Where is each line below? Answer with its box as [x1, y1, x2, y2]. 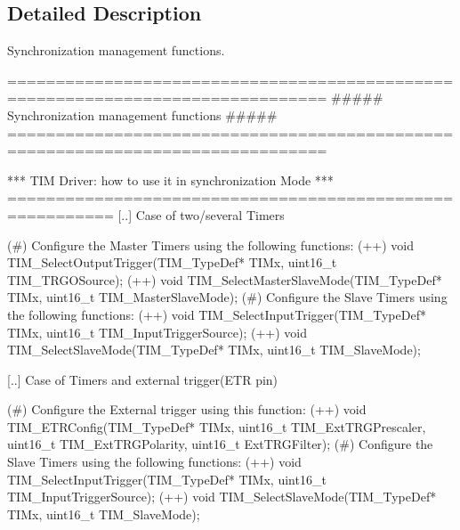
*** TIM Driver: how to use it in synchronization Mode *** [7, 170, 334, 189]
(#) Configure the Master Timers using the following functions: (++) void [7, 235, 415, 254]
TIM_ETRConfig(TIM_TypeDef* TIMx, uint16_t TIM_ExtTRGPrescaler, [7, 417, 426, 436]
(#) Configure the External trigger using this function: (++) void [7, 400, 367, 419]
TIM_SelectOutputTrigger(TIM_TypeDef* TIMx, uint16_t [7, 253, 337, 272]
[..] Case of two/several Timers [117, 205, 285, 224]
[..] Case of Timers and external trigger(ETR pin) [7, 370, 278, 388]
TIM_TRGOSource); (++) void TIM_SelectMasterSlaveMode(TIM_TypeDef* [7, 270, 442, 289]
